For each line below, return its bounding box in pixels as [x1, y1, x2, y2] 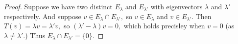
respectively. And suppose [4, 11, 81, 21]
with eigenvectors [150, 1, 203, 11]
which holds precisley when [123, 21, 205, 31]
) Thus [25, 30, 46, 40]
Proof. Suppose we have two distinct [4, 1, 113, 11]
